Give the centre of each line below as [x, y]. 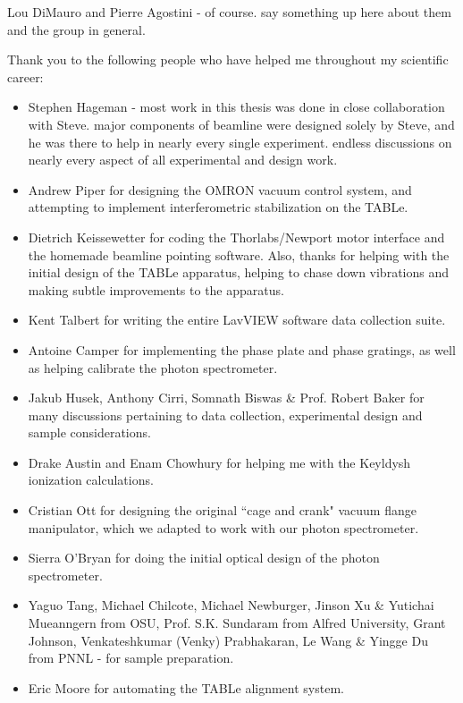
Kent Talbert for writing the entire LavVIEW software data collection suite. [237, 320]
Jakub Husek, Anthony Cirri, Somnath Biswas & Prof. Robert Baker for [226, 398]
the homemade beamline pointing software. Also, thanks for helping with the [239, 254]
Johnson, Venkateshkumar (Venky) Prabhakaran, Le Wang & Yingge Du [228, 640]
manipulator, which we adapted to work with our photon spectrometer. [223, 527]
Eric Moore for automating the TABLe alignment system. [186, 687]
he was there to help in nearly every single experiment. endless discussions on [240, 142]
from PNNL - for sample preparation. [131, 658]
